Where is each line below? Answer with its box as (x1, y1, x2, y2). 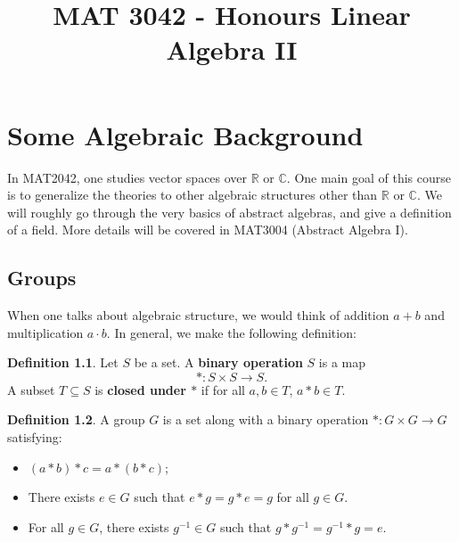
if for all (201, 380, 245, 398)
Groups (7, 264, 77, 292)
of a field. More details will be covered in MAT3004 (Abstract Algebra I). (7, 220, 408, 239)
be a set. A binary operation (134, 353, 303, 372)
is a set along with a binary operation (162, 410, 369, 429)
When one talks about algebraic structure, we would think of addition (7, 306, 389, 324)
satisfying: (7, 428, 62, 447)
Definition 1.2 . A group (7, 410, 145, 429)
